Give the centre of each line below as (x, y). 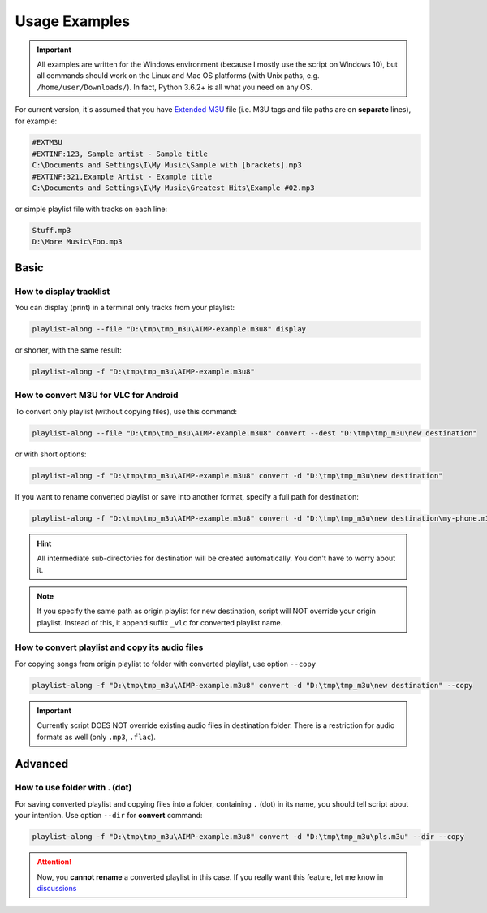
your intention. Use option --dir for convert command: (109, 816)
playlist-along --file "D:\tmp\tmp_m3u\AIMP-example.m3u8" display (169, 329)
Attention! (54, 862)
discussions (57, 888)
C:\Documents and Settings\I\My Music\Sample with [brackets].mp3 (167, 165)
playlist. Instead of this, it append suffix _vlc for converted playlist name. (160, 622)
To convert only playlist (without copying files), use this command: (126, 411)
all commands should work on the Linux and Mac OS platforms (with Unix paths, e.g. (178, 76)
